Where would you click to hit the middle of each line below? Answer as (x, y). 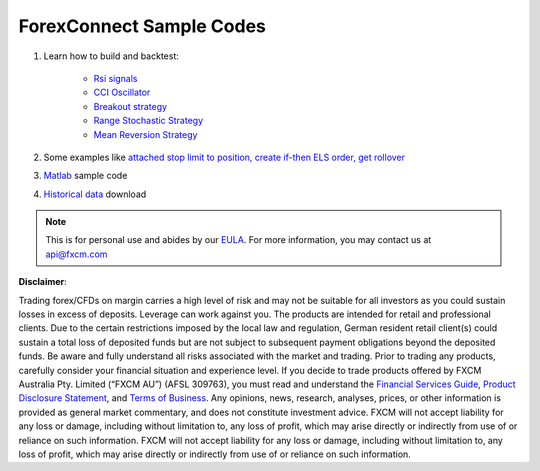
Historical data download (95, 194)
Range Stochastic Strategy (148, 121)
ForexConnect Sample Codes (142, 26)
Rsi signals (116, 78)
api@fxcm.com (76, 254)
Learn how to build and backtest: (111, 56)
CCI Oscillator (122, 92)
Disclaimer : (42, 282)
